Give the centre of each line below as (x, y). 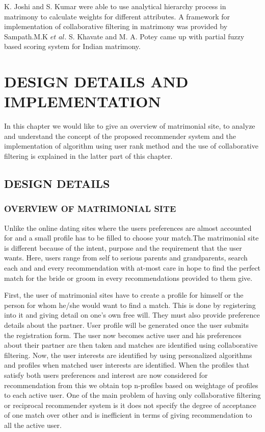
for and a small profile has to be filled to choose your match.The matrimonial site (131, 238)
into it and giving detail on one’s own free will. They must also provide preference (132, 315)
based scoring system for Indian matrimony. (72, 46)
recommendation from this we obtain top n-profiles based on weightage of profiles (131, 385)
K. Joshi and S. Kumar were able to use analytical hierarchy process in (115, 6)
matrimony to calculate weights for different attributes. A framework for (117, 16)
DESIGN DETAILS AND (96, 81)
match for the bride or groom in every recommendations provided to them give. (128, 278)
